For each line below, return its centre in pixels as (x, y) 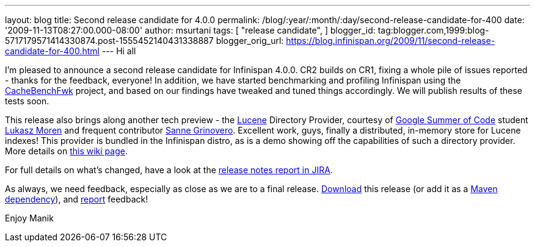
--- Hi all (119, 51)
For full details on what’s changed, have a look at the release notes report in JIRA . (169, 170)
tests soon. (27, 101)
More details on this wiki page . (66, 151)
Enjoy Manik (29, 218)
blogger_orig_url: (250, 41)
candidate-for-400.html (52, 51)
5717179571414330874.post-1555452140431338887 (109, 41)
